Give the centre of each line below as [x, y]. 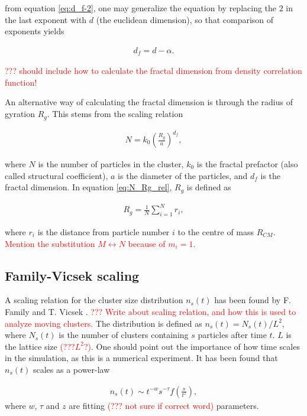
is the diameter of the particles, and [183, 175]
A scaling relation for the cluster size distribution [94, 300]
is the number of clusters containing [124, 335]
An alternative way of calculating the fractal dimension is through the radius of [149, 102]
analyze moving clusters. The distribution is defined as [104, 323]
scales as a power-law [71, 369]
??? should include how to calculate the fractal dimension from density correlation [153, 71]
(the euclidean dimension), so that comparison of [185, 19]
